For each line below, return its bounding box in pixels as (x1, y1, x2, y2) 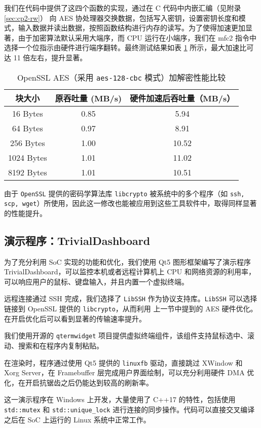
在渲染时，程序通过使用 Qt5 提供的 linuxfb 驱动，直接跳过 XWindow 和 (4, 357, 243, 368)
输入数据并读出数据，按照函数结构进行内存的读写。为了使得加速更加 (18, 22, 245, 33)
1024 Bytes (8, 151, 47, 163)
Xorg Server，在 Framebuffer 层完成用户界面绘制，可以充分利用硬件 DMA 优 (4, 367, 254, 378)
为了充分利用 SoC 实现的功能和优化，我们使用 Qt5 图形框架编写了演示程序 (4, 256, 251, 267)
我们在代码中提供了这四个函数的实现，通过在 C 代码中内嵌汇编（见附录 (4, 3, 241, 13)
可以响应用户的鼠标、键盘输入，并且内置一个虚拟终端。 (4, 276, 189, 287)
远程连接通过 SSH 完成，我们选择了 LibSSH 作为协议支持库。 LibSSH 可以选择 (4, 293, 257, 304)
